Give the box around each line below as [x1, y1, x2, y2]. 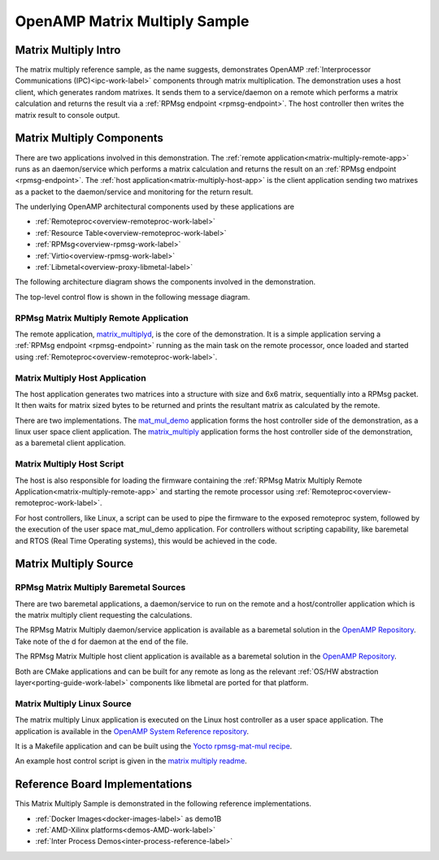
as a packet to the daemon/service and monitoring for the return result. [15, 187, 254, 197]
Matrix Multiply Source [15, 557, 134, 571]
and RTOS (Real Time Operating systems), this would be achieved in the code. [15, 536, 277, 545]
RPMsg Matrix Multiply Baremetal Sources [15, 582, 186, 593]
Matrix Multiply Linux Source [15, 697, 132, 709]
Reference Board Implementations [15, 777, 193, 792]
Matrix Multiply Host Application [15, 372, 146, 384]
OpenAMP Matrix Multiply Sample [15, 12, 250, 30]
